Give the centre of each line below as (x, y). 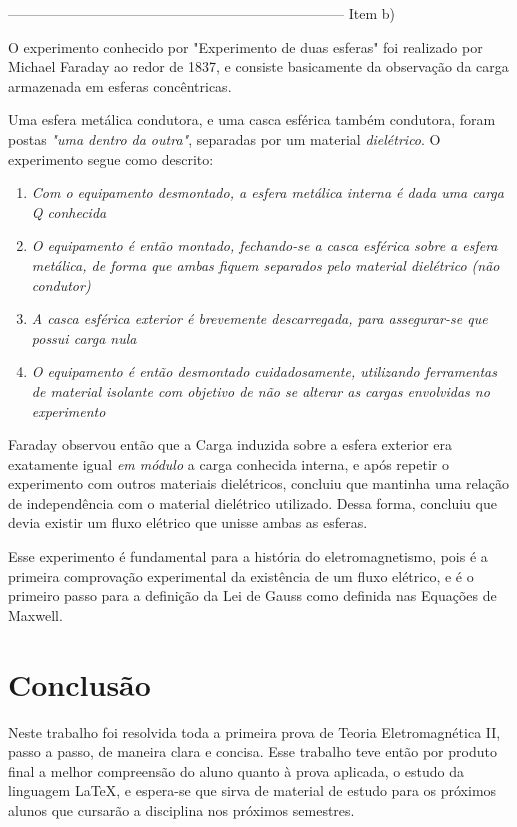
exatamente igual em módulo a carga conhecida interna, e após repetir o (228, 463)
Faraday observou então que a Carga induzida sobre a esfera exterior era (230, 444)
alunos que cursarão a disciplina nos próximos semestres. (181, 809)
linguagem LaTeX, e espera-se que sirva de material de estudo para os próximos (252, 790)
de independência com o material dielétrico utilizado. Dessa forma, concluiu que (252, 502)
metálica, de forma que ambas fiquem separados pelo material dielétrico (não (265, 264)
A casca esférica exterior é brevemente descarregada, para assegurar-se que (259, 318)
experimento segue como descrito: (111, 158)
